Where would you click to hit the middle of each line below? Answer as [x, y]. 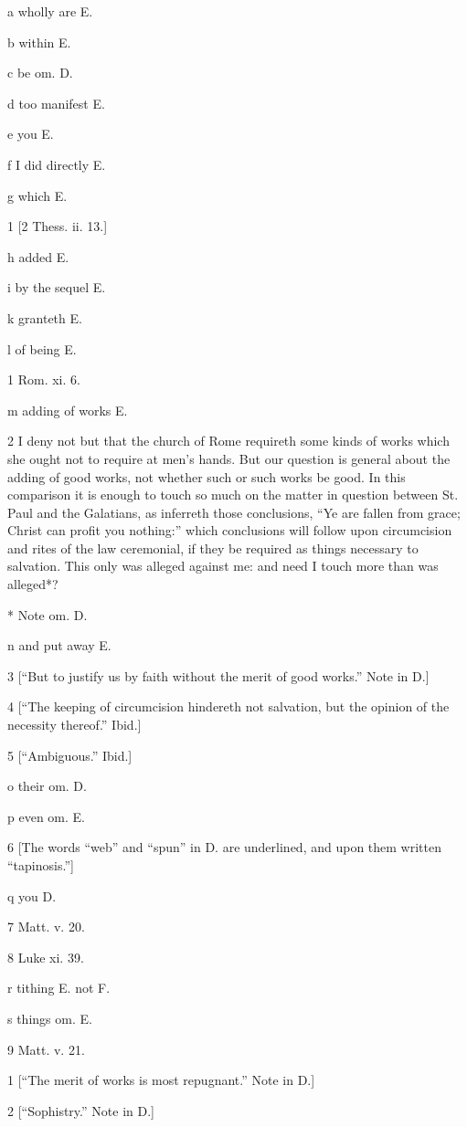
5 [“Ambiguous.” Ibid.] [70, 755]
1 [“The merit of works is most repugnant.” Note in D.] [161, 1080]
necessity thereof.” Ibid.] [74, 725]
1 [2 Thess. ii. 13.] [58, 226]
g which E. [37, 195]
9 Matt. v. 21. [46, 1049]
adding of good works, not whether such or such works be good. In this [207, 476]
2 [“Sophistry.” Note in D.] [81, 1110]
